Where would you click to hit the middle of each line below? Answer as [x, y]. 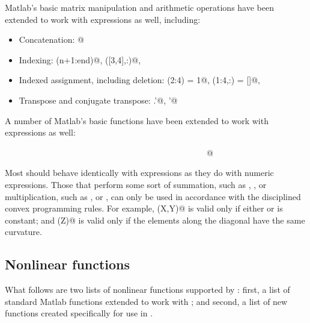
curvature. [23, 232]
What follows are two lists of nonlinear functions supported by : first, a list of [147, 290]
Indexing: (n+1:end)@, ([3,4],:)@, [80, 59]
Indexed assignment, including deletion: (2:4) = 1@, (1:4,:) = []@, [139, 80]
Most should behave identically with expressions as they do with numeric [139, 173]
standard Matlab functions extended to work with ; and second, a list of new [146, 301]
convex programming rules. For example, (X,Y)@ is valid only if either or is [144, 208]
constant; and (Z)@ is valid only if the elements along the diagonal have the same [155, 220]
